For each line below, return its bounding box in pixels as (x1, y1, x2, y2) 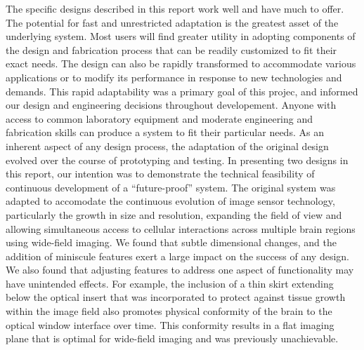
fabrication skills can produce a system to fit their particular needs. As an (6, 125, 324, 140)
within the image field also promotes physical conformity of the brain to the (6, 304, 332, 318)
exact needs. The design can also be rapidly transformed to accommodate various (6, 56, 356, 71)
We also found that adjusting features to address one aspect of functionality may (6, 262, 354, 277)
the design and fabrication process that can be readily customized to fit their (6, 42, 337, 57)
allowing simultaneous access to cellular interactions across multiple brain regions (6, 221, 356, 236)
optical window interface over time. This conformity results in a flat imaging (6, 317, 334, 332)
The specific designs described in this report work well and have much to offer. (6, 1, 344, 15)
